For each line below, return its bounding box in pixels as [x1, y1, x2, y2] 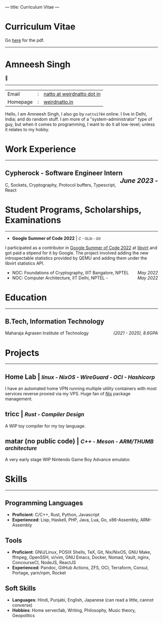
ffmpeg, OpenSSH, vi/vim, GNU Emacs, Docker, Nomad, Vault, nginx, [12, 554, 150, 560]
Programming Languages [5, 499, 83, 507]
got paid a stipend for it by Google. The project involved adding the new [5, 250, 149, 255]
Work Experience [5, 144, 76, 155]
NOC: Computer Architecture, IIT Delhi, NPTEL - [12, 275, 108, 281]
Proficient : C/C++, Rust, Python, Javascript [12, 512, 99, 518]
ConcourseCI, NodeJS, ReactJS [12, 560, 76, 565]
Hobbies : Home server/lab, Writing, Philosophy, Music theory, [12, 607, 136, 613]
